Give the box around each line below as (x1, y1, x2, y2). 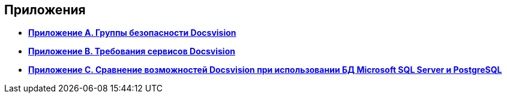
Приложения (4, 2, 86, 17)
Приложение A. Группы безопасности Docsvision (28, 27, 236, 38)
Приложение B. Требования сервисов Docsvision (28, 46, 235, 57)
